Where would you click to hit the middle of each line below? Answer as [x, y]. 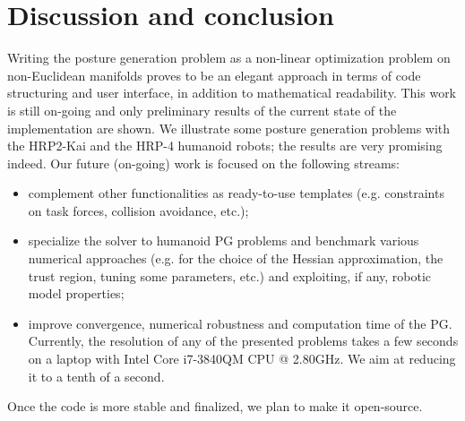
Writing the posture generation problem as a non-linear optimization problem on [229, 58]
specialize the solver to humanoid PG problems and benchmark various [224, 241]
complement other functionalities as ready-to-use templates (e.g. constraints [236, 193]
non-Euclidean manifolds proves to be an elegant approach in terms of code [214, 75]
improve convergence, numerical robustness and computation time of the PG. [240, 323]
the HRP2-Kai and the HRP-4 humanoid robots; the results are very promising [225, 146]
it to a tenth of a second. [96, 376]
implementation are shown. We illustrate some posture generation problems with [229, 128]
